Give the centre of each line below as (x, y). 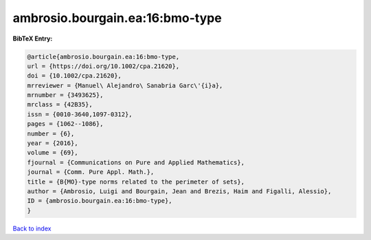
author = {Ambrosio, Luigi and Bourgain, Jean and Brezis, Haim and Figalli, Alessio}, (179, 192)
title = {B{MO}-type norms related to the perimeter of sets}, (136, 182)
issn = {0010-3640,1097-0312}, (80, 114)
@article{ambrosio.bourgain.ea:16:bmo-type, (103, 56)
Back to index (32, 228)
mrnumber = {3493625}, (65, 95)
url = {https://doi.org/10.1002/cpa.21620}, (103, 66)
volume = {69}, (53, 153)
